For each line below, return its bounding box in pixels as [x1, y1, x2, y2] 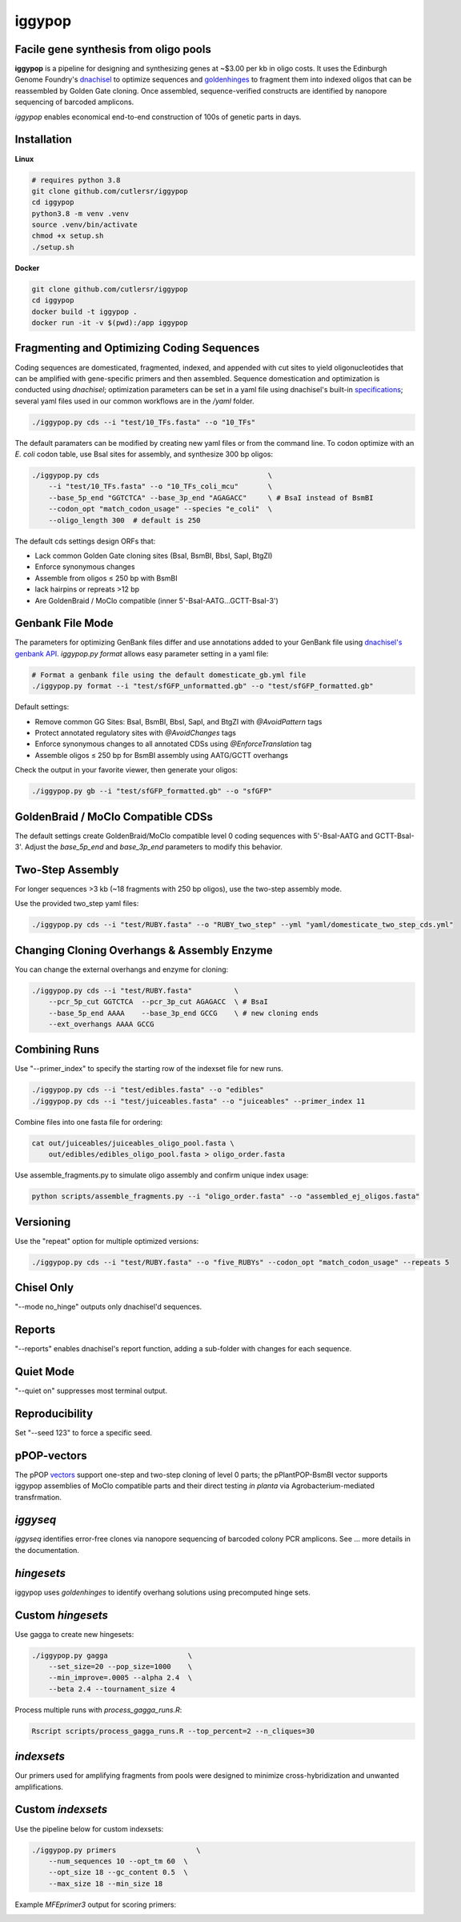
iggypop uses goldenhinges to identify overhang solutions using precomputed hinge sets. [14, 1587, 311, 1597]
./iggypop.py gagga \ [31, 1651, 192, 1660]
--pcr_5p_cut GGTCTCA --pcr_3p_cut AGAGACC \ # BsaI [48, 997, 268, 1006]
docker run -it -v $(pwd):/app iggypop [31, 319, 188, 327]
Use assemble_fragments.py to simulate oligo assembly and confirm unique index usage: [14, 1170, 309, 1180]
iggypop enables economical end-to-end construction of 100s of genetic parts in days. [14, 112, 302, 122]
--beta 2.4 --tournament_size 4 [48, 1684, 176, 1693]
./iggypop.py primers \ [31, 1845, 201, 1855]
